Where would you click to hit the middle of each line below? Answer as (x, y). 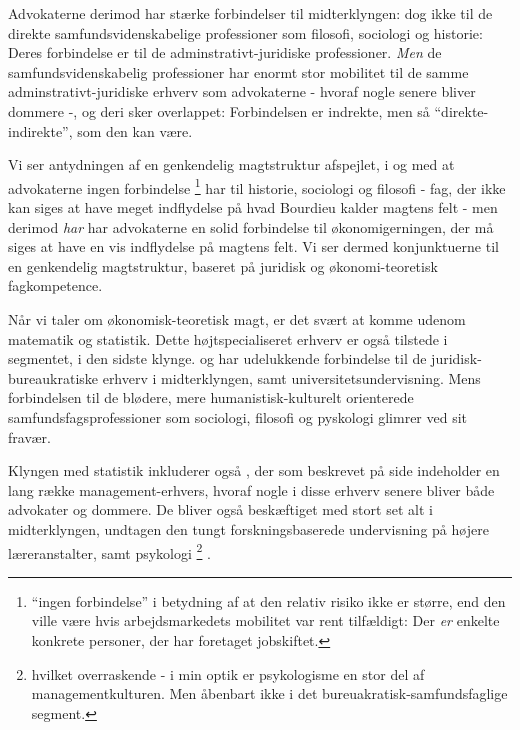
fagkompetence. (55, 285)
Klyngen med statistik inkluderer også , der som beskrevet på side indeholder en (254, 470)
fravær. (29, 436)
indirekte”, (40, 130)
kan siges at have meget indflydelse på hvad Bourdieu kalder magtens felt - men (253, 207)
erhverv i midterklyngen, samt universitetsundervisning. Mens (291, 377)
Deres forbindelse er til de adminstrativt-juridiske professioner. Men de (225, 52)
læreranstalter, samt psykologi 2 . (109, 551)
